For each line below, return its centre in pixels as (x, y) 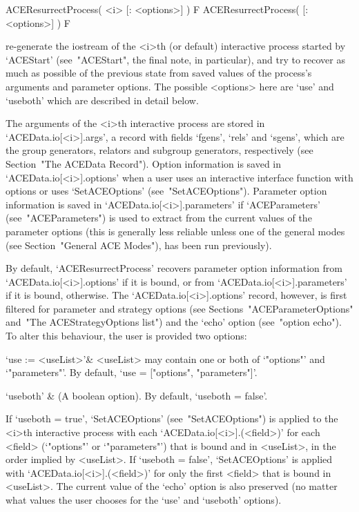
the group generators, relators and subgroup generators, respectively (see (159, 150)
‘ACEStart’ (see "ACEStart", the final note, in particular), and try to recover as (175, 59)
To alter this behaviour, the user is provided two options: (126, 336)
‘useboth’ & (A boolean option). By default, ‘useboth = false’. (137, 395)
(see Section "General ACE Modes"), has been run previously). (139, 245)
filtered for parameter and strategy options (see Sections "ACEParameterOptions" (179, 308)
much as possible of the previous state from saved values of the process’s (159, 73)
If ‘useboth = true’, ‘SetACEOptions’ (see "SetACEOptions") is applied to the (172, 419)
